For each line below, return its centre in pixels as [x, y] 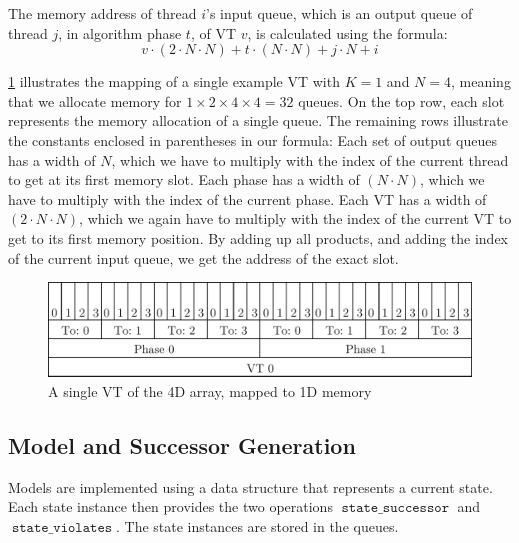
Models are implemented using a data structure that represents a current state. [250, 486]
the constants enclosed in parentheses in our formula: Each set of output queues [252, 139]
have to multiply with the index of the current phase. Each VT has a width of [247, 198]
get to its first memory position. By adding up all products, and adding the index [258, 237]
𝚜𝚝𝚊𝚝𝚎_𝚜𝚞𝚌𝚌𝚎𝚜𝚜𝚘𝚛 [395, 508]
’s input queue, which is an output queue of [339, 13]
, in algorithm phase [120, 32]
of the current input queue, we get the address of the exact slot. [203, 257]
